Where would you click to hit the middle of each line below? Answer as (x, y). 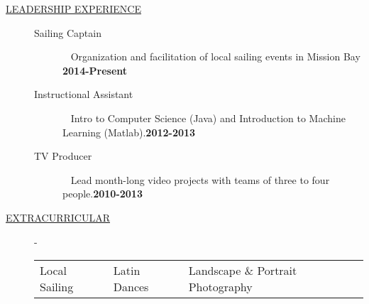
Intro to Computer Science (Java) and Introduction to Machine (208, 118)
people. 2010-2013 (103, 194)
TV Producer (63, 156)
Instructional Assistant (84, 94)
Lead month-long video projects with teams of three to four (200, 179)
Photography (220, 287)
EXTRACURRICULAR (58, 217)
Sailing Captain (68, 32)
